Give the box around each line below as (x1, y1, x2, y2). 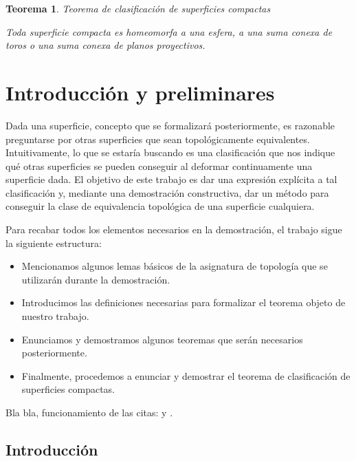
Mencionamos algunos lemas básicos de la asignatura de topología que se (21, 259, 328, 273)
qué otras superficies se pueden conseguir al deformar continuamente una (5, 158, 313, 173)
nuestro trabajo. (21, 309, 89, 323)
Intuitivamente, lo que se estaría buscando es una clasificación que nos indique (5, 145, 335, 160)
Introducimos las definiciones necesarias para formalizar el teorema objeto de (21, 295, 346, 310)
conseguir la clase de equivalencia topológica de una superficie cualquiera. (5, 199, 315, 213)
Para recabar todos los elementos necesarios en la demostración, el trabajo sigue (5, 222, 342, 237)
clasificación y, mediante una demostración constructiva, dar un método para (5, 185, 329, 200)
